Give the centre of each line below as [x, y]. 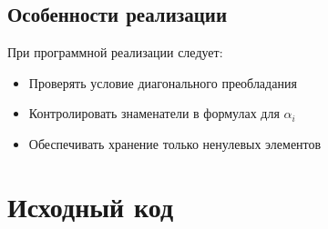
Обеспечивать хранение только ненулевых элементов [175, 143]
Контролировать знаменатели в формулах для [154, 113]
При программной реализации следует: [115, 52]
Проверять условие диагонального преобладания [163, 82]
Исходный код [91, 206]
